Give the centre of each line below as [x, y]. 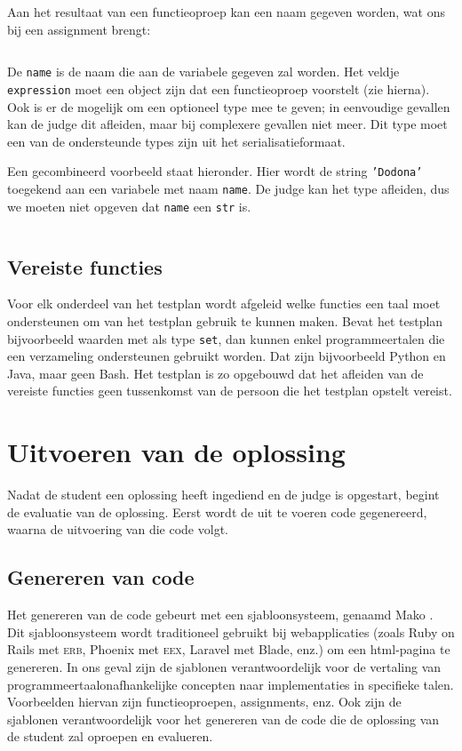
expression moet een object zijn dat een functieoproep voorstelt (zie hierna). [219, 88]
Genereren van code [101, 577]
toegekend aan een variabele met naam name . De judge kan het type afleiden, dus [228, 188]
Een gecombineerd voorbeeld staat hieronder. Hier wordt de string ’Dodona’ [215, 171]
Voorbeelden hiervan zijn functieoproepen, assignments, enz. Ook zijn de [204, 702]
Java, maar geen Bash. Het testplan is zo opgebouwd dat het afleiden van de [215, 373]
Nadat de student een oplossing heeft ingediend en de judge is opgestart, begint [223, 495]
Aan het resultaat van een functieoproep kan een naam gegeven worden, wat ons [226, 12]
